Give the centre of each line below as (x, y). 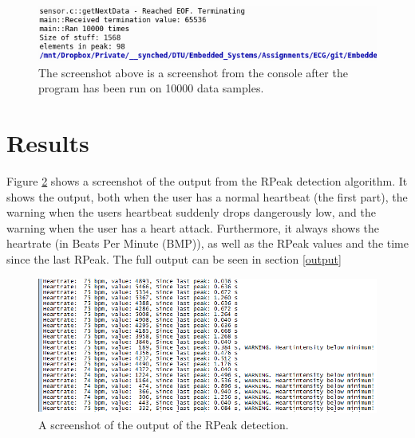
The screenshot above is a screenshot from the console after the (193, 72)
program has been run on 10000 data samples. (151, 88)
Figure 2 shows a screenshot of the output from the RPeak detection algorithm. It (207, 180)
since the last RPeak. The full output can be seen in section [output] (174, 258)
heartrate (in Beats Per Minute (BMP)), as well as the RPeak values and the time (207, 243)
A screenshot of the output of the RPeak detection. (164, 424)
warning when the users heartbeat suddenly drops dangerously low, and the (192, 212)
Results (48, 143)
